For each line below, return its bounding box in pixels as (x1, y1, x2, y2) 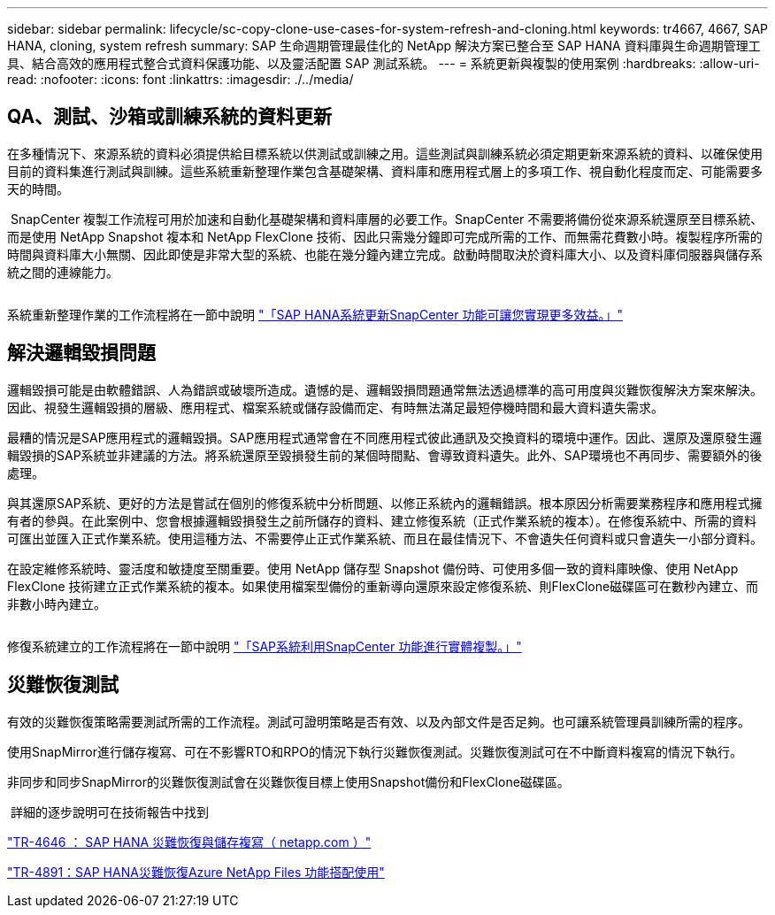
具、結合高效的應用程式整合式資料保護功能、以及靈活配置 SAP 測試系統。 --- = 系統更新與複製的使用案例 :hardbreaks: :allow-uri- (7, 56, 760, 71)
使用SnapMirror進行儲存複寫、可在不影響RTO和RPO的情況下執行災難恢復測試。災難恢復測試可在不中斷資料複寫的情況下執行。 (7, 743, 742, 759)
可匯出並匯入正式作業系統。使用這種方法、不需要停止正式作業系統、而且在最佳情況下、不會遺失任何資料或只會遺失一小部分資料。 (7, 530, 763, 546)
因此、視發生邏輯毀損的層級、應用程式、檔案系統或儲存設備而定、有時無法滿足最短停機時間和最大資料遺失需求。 (7, 399, 664, 415)
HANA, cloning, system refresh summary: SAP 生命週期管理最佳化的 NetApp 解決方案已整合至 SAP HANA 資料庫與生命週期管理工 (7, 38, 761, 53)
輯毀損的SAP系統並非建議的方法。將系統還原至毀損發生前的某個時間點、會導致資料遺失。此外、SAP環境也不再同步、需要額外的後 (7, 447, 763, 463)
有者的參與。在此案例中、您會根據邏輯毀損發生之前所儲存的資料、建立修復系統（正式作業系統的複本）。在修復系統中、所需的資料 (7, 512, 756, 528)
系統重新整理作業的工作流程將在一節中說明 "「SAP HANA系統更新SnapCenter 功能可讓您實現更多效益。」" (7, 306, 623, 322)
